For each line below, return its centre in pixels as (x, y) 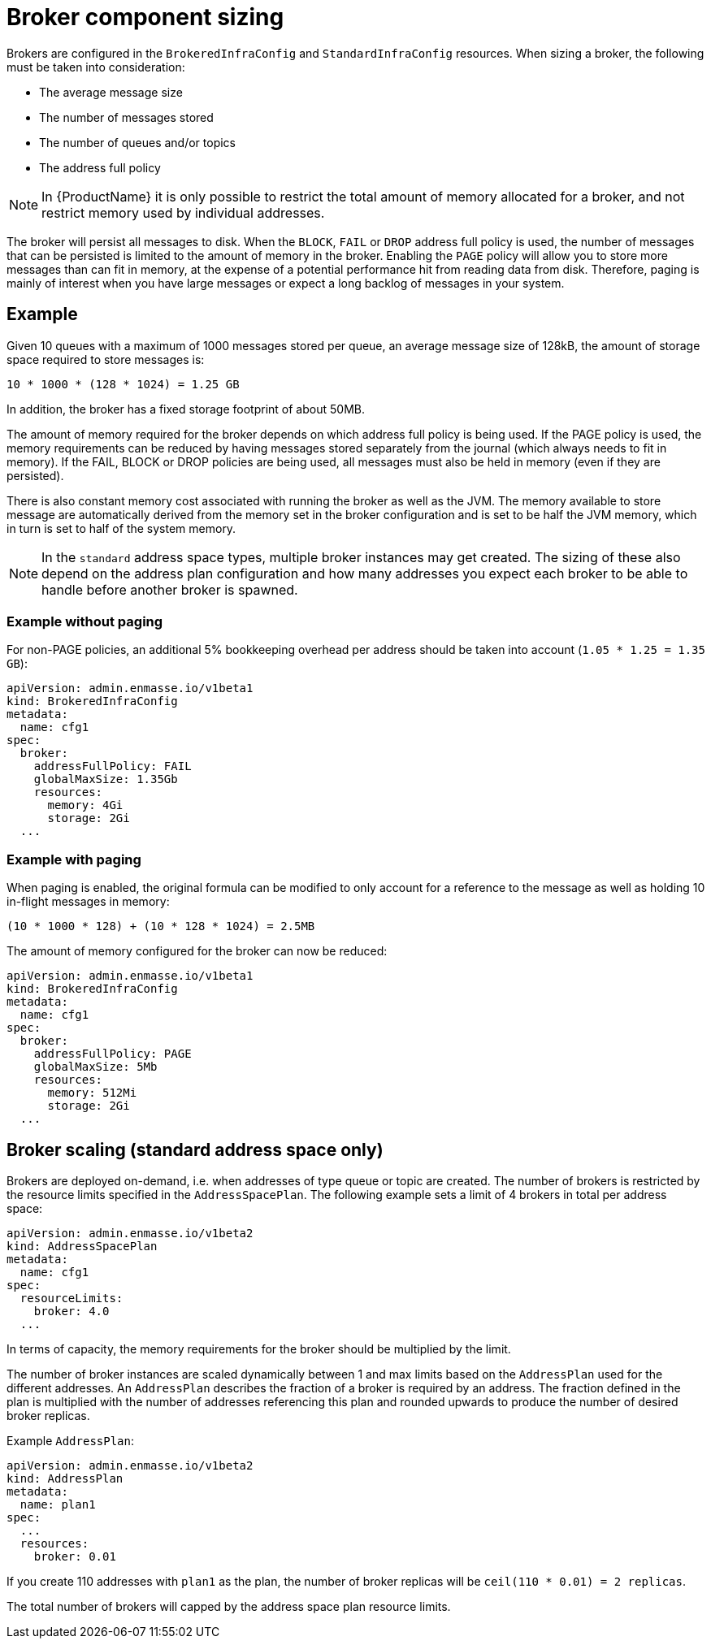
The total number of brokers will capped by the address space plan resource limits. (229, 1606)
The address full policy (100, 167)
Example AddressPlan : (71, 1440)
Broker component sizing (145, 17)
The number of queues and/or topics (138, 142)
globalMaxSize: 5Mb (95, 1067)
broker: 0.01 (75, 1556)
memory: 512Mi (92, 1093)
